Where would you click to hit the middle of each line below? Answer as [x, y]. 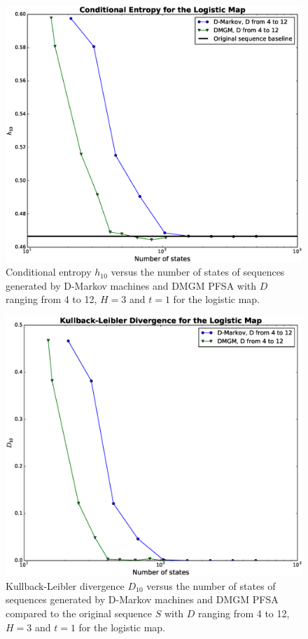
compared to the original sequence [79, 613]
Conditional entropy [49, 272]
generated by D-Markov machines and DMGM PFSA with [131, 285]
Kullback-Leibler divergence [65, 585]
